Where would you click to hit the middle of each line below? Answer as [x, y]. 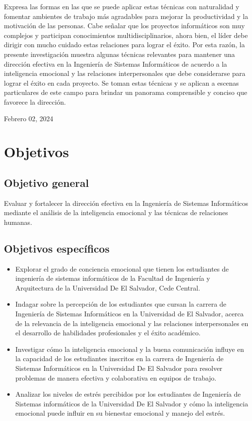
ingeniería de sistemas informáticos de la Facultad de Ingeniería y [113, 278]
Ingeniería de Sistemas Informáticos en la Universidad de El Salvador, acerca [129, 314]
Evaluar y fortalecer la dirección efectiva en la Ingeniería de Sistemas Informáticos [126, 203]
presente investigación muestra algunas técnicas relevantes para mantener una [119, 54]
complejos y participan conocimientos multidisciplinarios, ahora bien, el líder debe [126, 35]
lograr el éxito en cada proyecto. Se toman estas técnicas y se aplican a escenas [121, 82]
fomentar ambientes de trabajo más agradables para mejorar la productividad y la [126, 16]
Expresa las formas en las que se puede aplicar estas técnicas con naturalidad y [122, 6]
